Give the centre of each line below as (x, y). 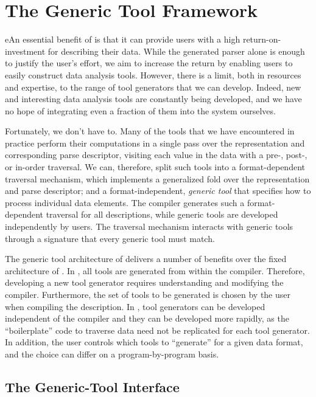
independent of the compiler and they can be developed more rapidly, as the (147, 318)
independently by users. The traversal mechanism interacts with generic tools (149, 226)
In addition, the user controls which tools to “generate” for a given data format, (154, 342)
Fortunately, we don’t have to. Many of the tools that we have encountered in (150, 131)
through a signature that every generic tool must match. (110, 238)
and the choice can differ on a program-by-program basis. (112, 354)
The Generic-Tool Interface (92, 386)
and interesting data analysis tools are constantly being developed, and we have (153, 99)
